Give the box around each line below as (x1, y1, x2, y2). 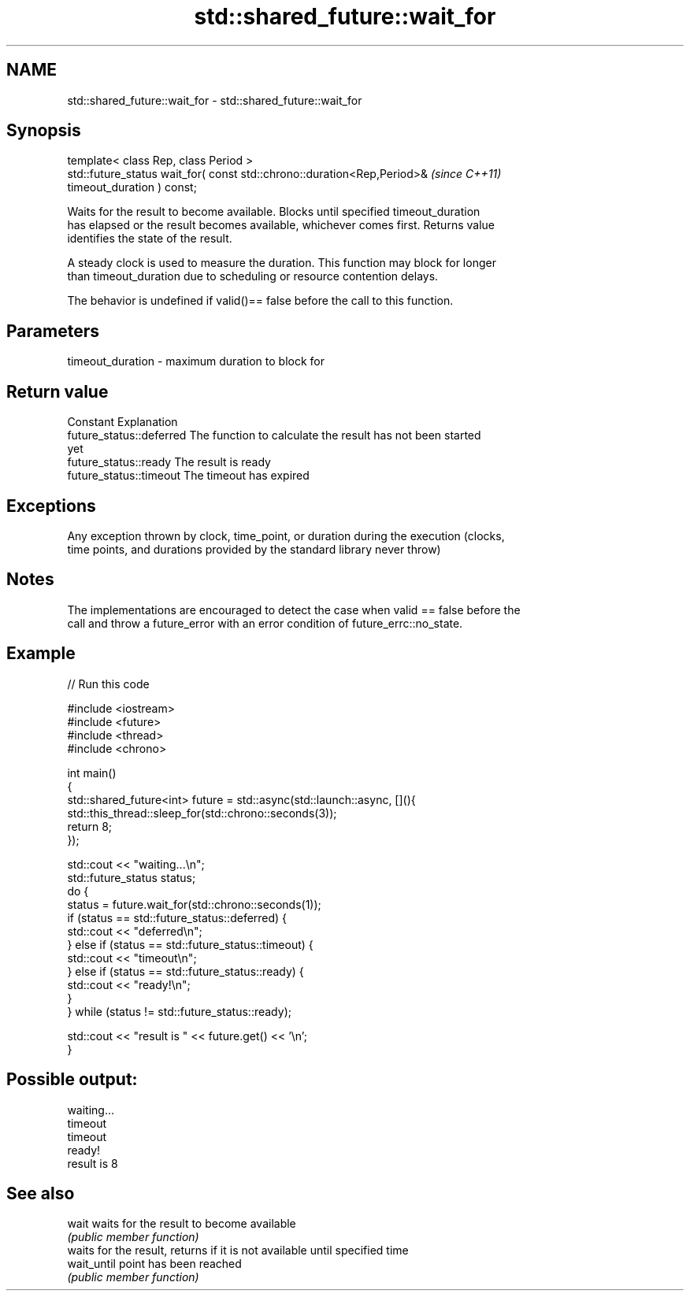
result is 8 (67, 1156, 118, 1170)
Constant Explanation (67, 415, 178, 429)
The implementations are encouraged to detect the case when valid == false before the (67, 602, 521, 617)
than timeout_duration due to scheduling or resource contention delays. (67, 269, 439, 283)
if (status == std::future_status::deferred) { (67, 910, 287, 925)
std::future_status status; (67, 870, 196, 884)
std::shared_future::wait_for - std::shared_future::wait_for (67, 93, 362, 107)
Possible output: (6, 1069, 138, 1090)
